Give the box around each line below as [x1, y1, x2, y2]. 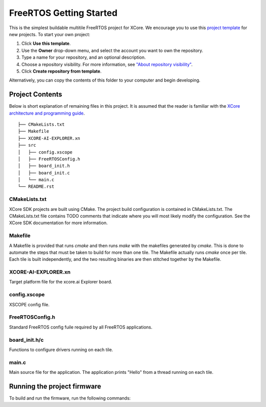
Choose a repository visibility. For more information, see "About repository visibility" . [21, 61, 193, 67]
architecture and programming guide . [9, 110, 85, 116]
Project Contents [9, 90, 63, 99]
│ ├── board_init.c [18, 170, 70, 175]
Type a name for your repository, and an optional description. [21, 54, 146, 60]
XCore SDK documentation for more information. [9, 220, 108, 226]
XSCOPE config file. [9, 301, 50, 307]
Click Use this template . [21, 41, 71, 46]
